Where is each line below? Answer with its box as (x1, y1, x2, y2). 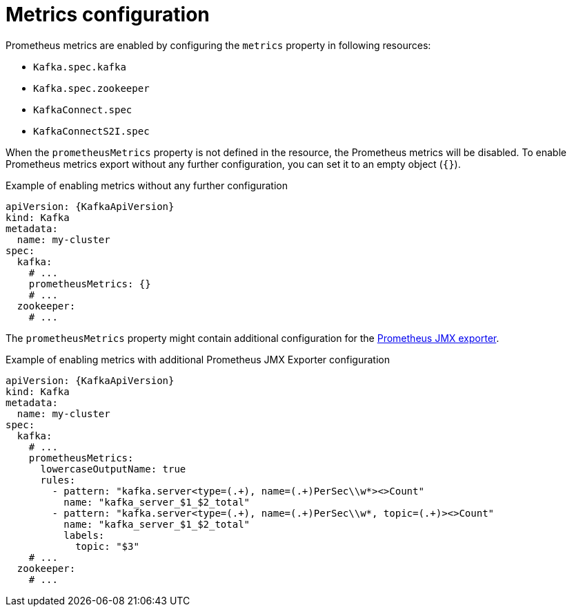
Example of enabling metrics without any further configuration (6, 179, 288, 191)
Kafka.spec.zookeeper (33, 82, 150, 94)
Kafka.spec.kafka (33, 61, 126, 73)
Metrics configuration (6, 3, 210, 26)
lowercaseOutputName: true (40, 463, 186, 475)
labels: (63, 529, 105, 541)
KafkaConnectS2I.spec (33, 125, 150, 137)
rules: (40, 474, 76, 486)
